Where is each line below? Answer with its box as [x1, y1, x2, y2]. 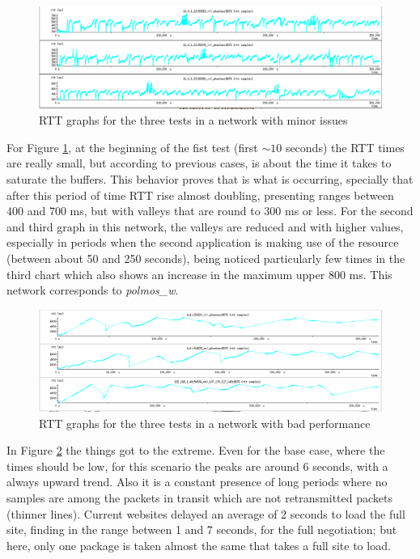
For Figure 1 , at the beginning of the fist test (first [6, 138, 258, 155]
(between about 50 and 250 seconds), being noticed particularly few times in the [6, 250, 405, 267]
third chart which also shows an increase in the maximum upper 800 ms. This [6, 265, 392, 282]
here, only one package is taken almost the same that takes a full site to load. [6, 536, 391, 553]
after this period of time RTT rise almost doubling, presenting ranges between [6, 186, 394, 203]
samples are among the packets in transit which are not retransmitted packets [6, 489, 392, 506]
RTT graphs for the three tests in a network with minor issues [39, 112, 348, 129]
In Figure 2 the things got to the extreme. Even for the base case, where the [6, 442, 385, 459]
